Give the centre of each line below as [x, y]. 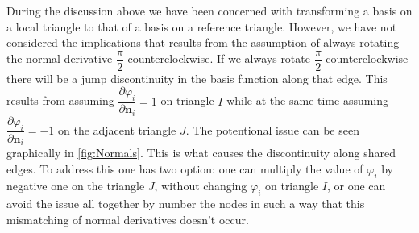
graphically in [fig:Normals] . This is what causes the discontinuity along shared [201, 152]
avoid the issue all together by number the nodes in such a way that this [186, 204]
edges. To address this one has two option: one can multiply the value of [185, 168]
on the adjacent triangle [117, 129]
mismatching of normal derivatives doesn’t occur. [128, 219]
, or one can [357, 186]
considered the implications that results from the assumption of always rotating [203, 42]
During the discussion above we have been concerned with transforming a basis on [209, 10]
